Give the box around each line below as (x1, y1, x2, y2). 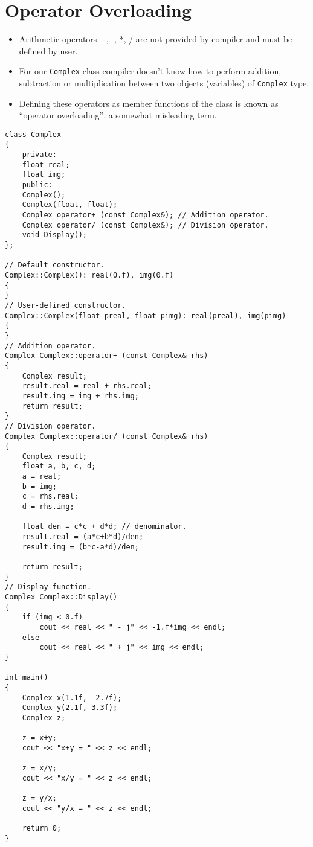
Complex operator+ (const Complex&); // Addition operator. (22, 211, 269, 220)
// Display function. (5, 583, 92, 592)
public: (22, 181, 53, 190)
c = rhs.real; (22, 492, 79, 501)
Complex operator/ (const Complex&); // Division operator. (22, 220, 269, 229)
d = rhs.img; (22, 502, 74, 511)
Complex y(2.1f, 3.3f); (22, 703, 118, 712)
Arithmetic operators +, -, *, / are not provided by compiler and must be (19, 33, 292, 45)
